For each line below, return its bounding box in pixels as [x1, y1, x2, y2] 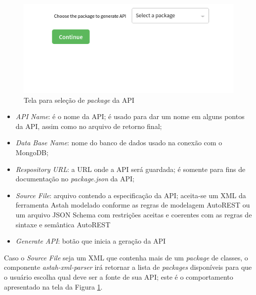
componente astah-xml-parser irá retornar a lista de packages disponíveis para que [4, 262, 252, 272]
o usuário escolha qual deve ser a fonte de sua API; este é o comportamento [4, 271, 233, 282]
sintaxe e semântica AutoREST [15, 219, 111, 229]
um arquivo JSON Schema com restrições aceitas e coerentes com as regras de [15, 210, 252, 219]
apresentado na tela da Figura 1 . [4, 281, 103, 292]
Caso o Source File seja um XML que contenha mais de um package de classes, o [4, 252, 248, 262]
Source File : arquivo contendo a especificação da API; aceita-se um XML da [15, 190, 246, 200]
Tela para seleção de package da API [24, 94, 134, 105]
